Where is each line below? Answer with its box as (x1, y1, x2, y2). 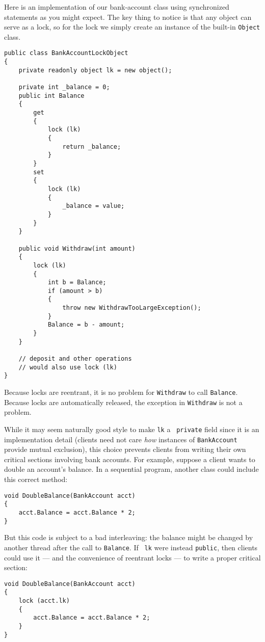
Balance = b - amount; (47, 321, 125, 329)
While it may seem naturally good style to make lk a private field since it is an (4, 423, 259, 434)
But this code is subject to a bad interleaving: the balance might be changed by (4, 532, 253, 543)
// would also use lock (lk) (18, 363, 117, 371)
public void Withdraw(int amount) (18, 245, 136, 252)
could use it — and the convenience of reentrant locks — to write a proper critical (4, 552, 261, 563)
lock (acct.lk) (18, 597, 70, 604)
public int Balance (18, 92, 85, 99)
